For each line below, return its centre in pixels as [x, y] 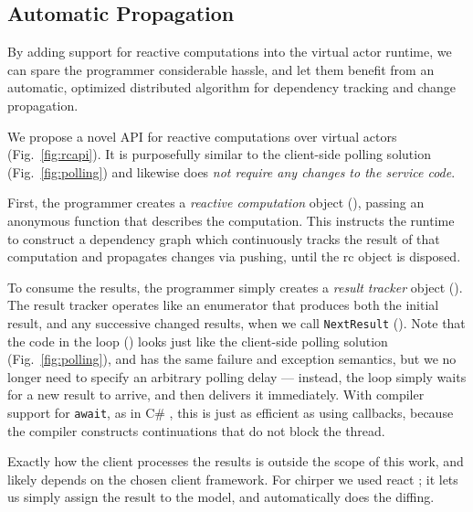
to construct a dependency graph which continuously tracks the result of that [224, 238]
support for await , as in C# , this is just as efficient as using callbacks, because [231, 412]
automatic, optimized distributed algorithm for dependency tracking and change [232, 87]
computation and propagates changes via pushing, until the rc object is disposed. [234, 256]
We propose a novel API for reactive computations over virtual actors [202, 136]
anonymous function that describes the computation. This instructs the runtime [231, 220]
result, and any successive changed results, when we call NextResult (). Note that [236, 322]
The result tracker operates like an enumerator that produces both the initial [223, 305]
